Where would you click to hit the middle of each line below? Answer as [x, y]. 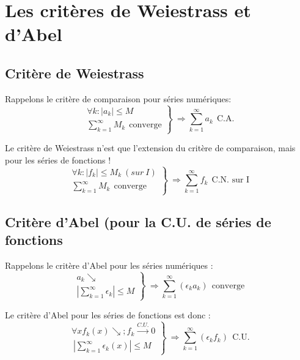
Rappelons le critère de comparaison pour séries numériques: [118, 98]
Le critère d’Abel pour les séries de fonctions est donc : [108, 314]
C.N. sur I [231, 180]
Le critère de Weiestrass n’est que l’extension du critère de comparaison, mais [150, 148]
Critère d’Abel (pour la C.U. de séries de [138, 221]
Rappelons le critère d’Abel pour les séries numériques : [109, 265]
